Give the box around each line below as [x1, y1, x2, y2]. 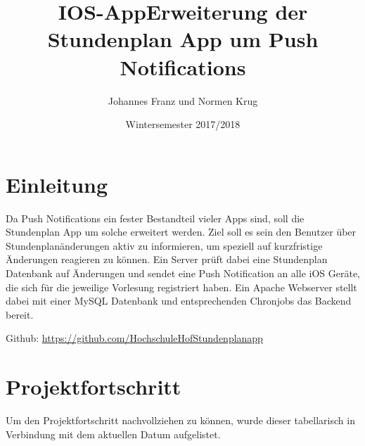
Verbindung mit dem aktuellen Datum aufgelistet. [6, 426, 221, 441]
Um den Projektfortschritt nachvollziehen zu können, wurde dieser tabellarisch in [6, 413, 355, 428]
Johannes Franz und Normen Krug [108, 93, 258, 108]
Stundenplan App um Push [47, 25, 319, 53]
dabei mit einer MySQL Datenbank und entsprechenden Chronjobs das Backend [6, 293, 352, 308]
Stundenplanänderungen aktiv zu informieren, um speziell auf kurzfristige [6, 238, 323, 253]
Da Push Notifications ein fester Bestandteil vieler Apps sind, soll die [6, 210, 305, 225]
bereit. [6, 307, 34, 321]
